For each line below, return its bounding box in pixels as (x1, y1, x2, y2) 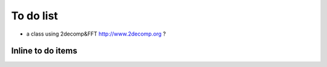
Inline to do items (11, 46, 78, 56)
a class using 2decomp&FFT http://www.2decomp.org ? (26, 30, 166, 37)
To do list (11, 9, 58, 22)
